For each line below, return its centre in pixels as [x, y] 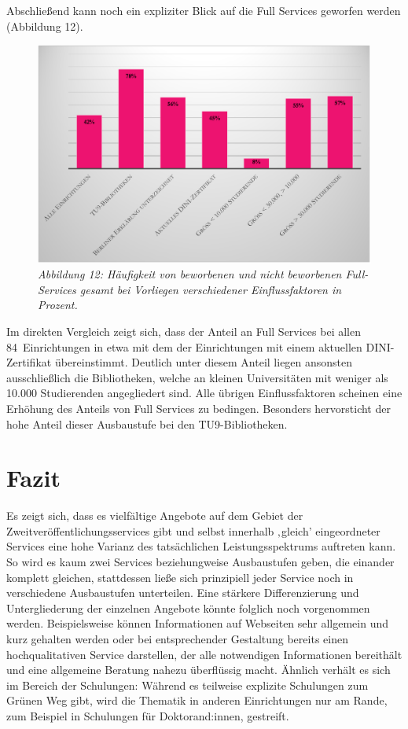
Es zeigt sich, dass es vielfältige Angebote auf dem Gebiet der [155, 515]
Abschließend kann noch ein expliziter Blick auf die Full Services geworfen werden [204, 10]
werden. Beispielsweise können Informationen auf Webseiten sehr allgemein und [198, 623]
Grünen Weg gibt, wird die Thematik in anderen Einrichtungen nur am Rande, [197, 700]
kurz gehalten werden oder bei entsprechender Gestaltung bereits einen [177, 639]
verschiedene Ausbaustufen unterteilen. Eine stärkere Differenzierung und [183, 593]
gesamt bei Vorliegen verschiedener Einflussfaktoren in [211, 289]
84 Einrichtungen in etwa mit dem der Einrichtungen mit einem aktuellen [184, 346]
